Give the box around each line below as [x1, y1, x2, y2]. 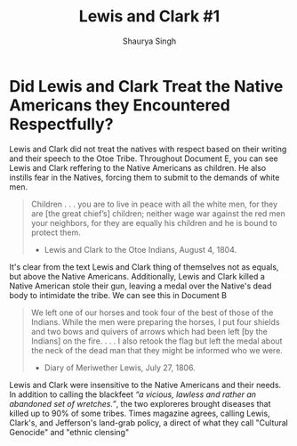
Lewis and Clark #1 [78, 6, 221, 27]
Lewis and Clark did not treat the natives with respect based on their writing [9, 143, 287, 154]
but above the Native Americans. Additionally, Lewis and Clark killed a [9, 271, 265, 281]
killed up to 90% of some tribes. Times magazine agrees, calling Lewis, [9, 408, 270, 418]
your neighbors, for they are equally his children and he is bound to [30, 217, 277, 228]
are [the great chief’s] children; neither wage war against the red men [30, 207, 286, 219]
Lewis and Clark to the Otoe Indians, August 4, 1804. [44, 244, 237, 255]
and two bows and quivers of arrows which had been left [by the [30, 326, 269, 337]
